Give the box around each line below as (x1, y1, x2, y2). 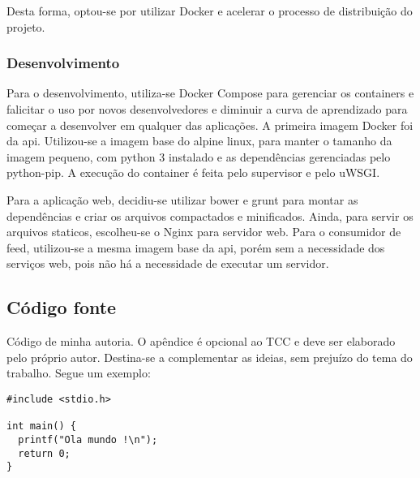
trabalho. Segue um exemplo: (6, 364, 151, 381)
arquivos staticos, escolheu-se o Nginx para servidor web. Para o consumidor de (6, 223, 401, 240)
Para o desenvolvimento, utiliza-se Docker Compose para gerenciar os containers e (6, 84, 414, 101)
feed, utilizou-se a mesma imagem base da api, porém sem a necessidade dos (6, 239, 385, 256)
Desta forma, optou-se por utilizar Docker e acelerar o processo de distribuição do (6, 2, 413, 19)
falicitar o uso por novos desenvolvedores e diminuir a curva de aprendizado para (6, 101, 408, 117)
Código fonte (6, 295, 117, 320)
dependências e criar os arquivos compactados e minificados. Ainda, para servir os (6, 207, 414, 224)
